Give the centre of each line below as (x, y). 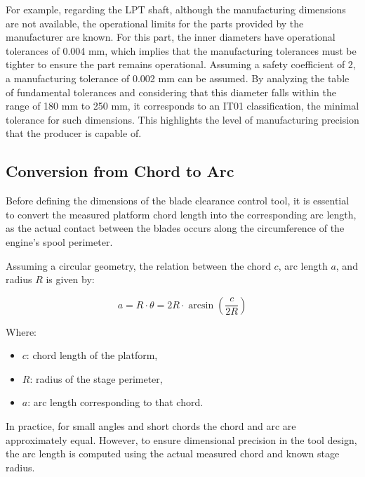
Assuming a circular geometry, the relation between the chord (138, 265)
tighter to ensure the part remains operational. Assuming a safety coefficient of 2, (181, 64)
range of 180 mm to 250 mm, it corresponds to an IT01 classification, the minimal (182, 106)
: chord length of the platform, (92, 355)
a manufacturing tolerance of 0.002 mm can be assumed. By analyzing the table (178, 78)
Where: (21, 331)
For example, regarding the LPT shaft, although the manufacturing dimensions (176, 9)
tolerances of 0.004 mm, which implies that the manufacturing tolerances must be (181, 50)
